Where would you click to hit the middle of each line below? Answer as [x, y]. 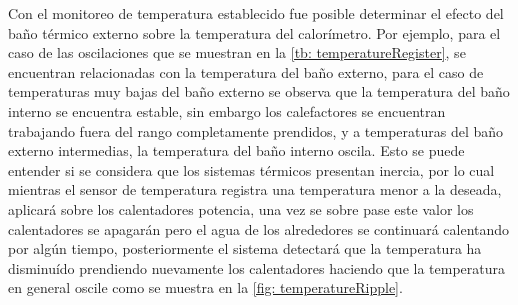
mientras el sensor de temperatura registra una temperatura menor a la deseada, [255, 189]
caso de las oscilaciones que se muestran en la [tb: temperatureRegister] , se [237, 52]
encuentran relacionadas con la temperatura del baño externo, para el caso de [246, 71]
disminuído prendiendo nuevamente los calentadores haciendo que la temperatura [257, 267]
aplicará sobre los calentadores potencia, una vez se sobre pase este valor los [241, 208]
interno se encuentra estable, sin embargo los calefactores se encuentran [227, 110]
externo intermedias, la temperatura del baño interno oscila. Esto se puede [236, 150]
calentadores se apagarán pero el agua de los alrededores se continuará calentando [259, 228]
